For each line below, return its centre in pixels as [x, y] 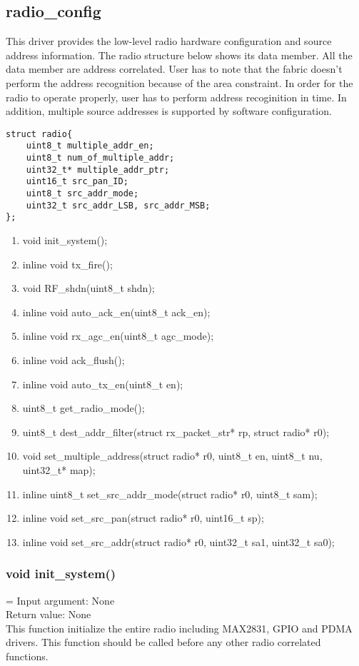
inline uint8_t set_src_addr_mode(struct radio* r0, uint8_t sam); [170, 494]
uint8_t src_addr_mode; [82, 194]
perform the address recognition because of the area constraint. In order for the [179, 82]
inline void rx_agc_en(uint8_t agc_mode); [118, 336]
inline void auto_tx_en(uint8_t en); [103, 384]
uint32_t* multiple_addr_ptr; [98, 170]
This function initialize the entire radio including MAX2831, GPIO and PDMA [179, 628]
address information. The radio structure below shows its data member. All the [179, 55]
